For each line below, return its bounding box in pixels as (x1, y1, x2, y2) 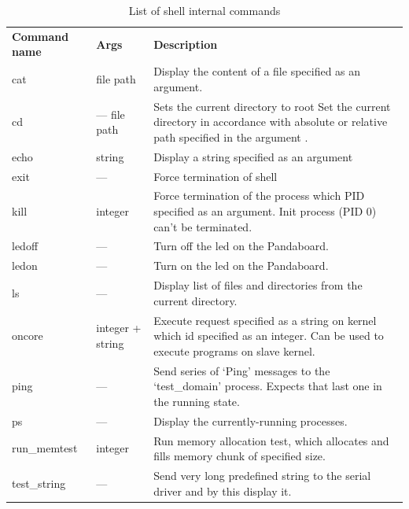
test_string (12, 474, 66, 491)
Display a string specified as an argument (153, 148, 353, 164)
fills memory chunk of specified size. (153, 448, 326, 464)
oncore (12, 327, 43, 344)
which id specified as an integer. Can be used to (153, 327, 384, 344)
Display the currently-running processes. (153, 412, 348, 429)
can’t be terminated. (153, 218, 252, 234)
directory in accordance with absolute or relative (153, 113, 388, 130)
